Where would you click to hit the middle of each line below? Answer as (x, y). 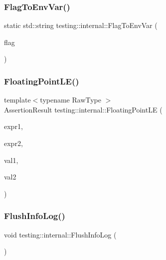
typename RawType (71, 100)
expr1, (13, 126)
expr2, (13, 143)
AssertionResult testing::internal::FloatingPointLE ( (83, 109)
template (17, 100)
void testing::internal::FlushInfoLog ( (60, 234)
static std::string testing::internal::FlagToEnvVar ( (81, 25)
